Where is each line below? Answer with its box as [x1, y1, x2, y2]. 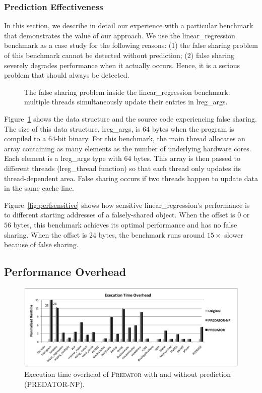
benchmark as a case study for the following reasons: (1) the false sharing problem [4, 40, 258, 50]
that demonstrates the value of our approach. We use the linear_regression [4, 30, 235, 40]
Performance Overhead [4, 264, 126, 279]
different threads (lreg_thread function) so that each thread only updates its [4, 162, 241, 173]
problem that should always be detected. [4, 70, 129, 80]
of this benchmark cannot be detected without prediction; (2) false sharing [4, 50, 234, 60]
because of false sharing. [4, 239, 79, 250]
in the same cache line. [4, 183, 74, 193]
